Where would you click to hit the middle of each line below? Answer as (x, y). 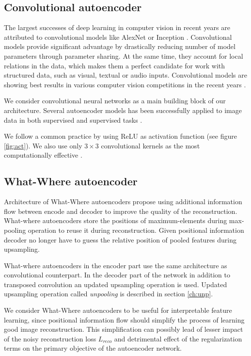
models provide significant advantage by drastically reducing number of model (120, 46)
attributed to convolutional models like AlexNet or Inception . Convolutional (118, 37)
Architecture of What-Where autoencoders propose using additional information (123, 202)
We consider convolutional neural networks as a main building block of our (115, 101)
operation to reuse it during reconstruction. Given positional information (136, 230)
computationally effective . (43, 155)
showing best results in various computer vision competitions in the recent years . (125, 84)
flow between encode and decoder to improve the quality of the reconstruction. (121, 211)
